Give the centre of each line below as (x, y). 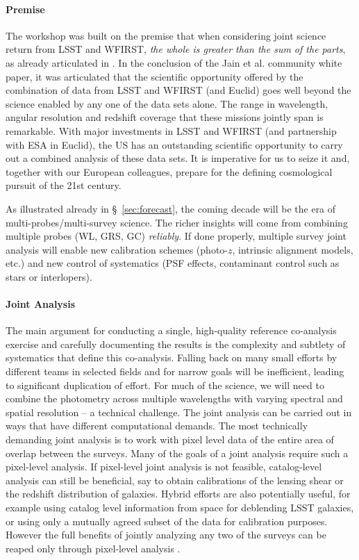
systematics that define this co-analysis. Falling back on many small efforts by (172, 357)
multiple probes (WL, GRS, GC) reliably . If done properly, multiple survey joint (176, 236)
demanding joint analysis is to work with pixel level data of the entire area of (170, 439)
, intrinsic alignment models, (293, 249)
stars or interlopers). (49, 276)
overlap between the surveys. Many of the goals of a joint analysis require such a (177, 453)
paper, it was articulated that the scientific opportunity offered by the (155, 76)
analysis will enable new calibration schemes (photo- (117, 249)
